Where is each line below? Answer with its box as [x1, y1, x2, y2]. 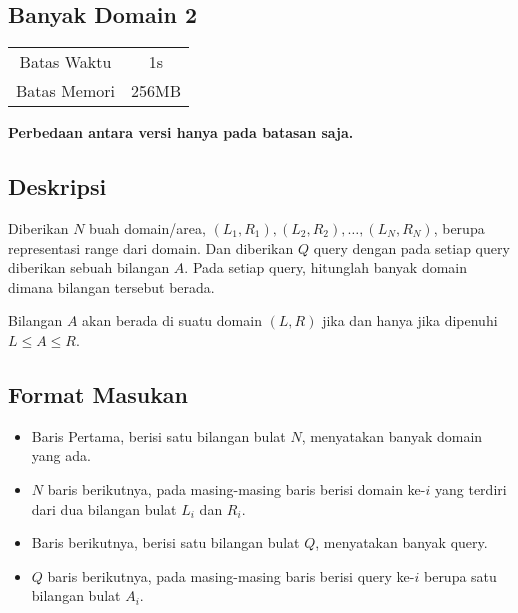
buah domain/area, [89, 218, 206, 238]
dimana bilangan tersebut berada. [8, 276, 215, 297]
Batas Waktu [19, 50, 112, 74]
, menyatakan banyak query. [315, 532, 488, 553]
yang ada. [31, 445, 91, 466]
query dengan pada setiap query [313, 237, 510, 258]
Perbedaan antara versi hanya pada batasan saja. [8, 122, 354, 143]
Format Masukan [8, 378, 189, 409]
